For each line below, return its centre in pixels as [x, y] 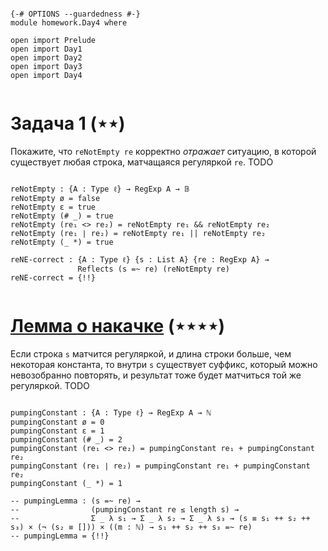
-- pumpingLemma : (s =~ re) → [75, 501]
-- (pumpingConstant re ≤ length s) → [125, 509]
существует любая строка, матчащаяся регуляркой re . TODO [142, 162]
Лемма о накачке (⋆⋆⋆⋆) [118, 326]
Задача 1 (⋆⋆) [68, 123]
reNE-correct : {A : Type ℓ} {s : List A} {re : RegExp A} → [140, 259]
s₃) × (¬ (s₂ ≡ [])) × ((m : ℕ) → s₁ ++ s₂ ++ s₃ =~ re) [131, 527]
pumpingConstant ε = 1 [57, 431]
